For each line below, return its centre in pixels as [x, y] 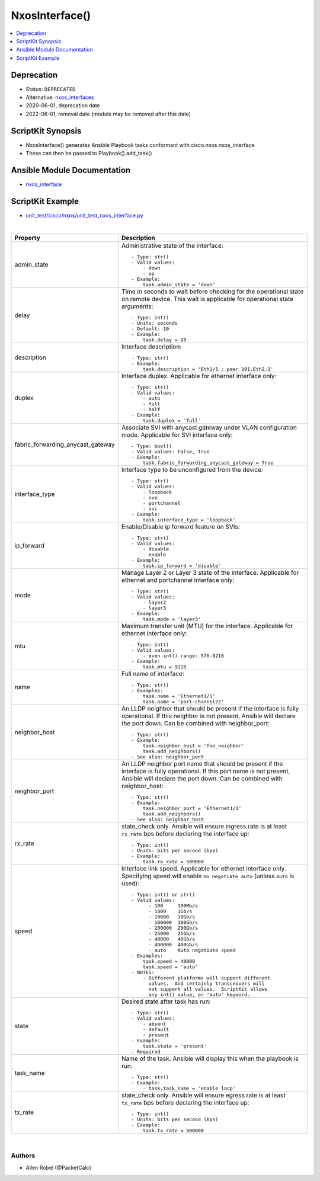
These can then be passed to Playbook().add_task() [89, 153]
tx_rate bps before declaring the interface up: [185, 1102]
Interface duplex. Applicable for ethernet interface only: [199, 376]
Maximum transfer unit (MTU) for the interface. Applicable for [207, 626]
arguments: [137, 306]
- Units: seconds [154, 323]
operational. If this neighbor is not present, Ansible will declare [209, 716]
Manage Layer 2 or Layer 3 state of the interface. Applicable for [210, 572]
